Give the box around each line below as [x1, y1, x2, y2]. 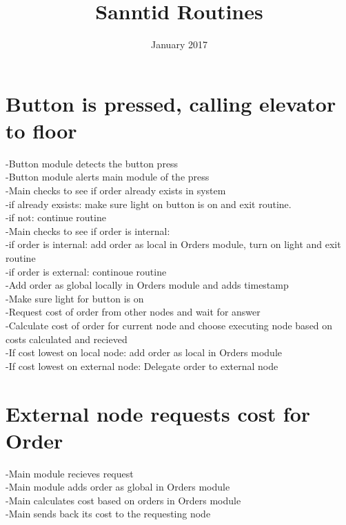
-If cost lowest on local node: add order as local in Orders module [6, 345, 283, 360]
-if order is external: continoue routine [6, 264, 167, 278]
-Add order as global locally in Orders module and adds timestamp [6, 278, 289, 292]
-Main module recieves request [6, 466, 134, 480]
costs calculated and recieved [6, 331, 128, 346]
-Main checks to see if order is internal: [6, 223, 170, 238]
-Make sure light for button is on [6, 291, 144, 305]
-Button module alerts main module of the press [6, 169, 210, 184]
